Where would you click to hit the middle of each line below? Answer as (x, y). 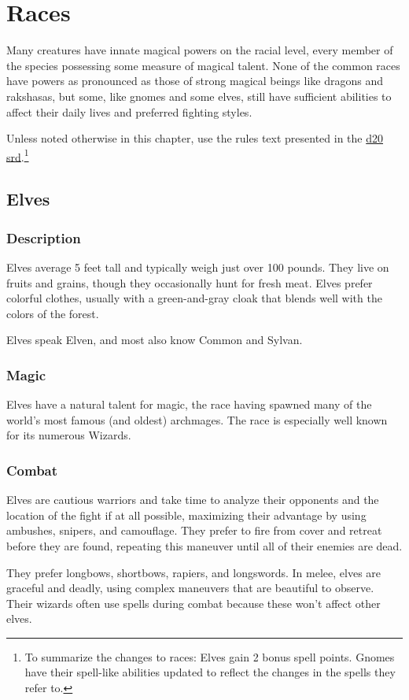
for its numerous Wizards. (69, 435)
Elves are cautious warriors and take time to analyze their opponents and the (193, 500)
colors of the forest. (53, 313)
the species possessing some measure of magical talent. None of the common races (203, 65)
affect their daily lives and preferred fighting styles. (129, 111)
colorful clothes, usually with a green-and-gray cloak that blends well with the (194, 298)
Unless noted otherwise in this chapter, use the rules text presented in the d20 (195, 138)
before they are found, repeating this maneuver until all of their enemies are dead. (204, 545)
